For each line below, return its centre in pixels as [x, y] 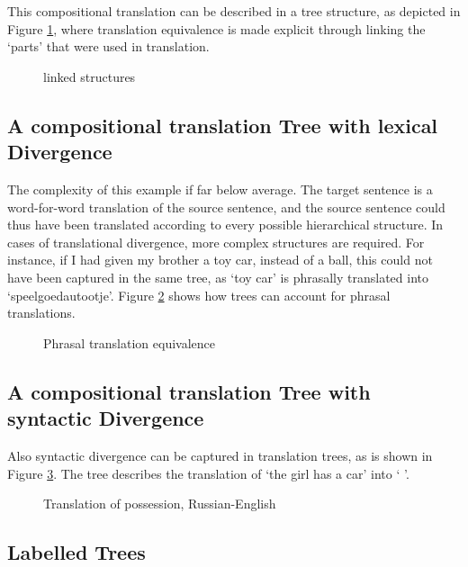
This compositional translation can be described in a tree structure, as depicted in [234, 11]
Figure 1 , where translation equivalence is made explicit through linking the [216, 28]
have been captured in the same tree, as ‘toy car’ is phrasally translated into [218, 277]
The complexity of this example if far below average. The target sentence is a [220, 189]
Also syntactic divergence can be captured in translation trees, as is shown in [220, 455]
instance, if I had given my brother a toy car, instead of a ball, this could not [220, 260]
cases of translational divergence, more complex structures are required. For [216, 242]
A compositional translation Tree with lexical [223, 125]
